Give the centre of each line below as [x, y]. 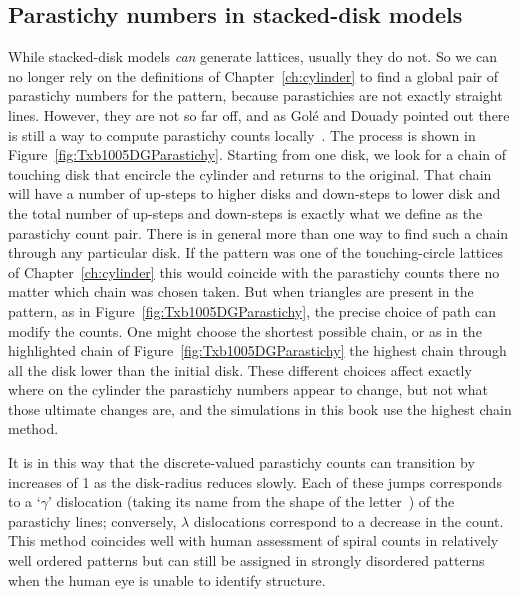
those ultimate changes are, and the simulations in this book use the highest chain [260, 408]
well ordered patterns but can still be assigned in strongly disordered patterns [246, 560]
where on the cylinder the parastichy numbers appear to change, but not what [248, 389]
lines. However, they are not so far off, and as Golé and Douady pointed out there [259, 114]
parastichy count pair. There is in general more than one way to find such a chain [258, 232]
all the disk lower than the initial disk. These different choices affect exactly [240, 369]
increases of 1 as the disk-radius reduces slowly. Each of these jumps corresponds [255, 481]
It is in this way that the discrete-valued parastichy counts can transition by [241, 462]
